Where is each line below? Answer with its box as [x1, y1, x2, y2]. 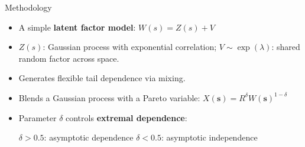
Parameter [18, 111, 57, 123]
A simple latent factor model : [18, 21, 136, 33]
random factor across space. [18, 52, 119, 64]
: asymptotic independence [161, 131, 258, 143]
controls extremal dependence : [66, 111, 187, 123]
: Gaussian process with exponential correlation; [43, 41, 217, 53]
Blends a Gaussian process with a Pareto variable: [18, 91, 200, 103]
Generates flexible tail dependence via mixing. [18, 72, 186, 84]
